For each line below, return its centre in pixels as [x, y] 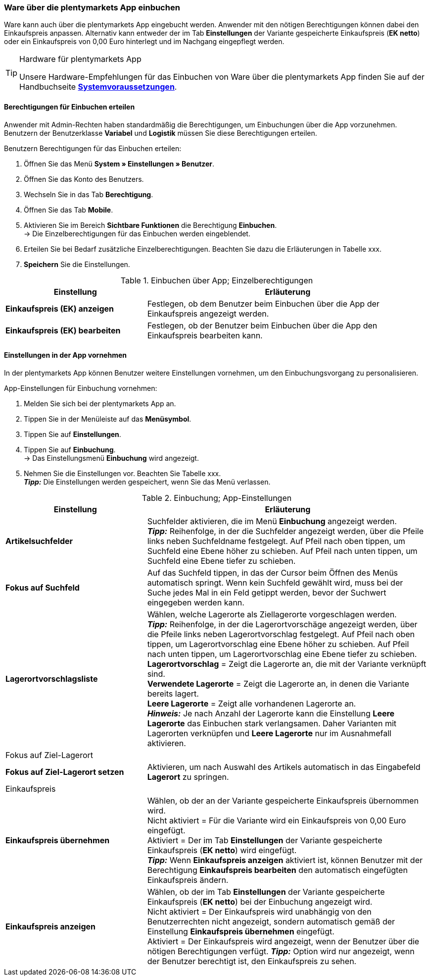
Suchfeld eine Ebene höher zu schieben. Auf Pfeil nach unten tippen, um [282, 551]
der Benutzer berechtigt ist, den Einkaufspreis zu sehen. [252, 961]
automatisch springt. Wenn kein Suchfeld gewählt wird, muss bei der [275, 582]
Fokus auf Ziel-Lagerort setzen [65, 772]
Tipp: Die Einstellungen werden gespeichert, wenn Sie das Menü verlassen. [147, 482]
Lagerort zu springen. [188, 777]
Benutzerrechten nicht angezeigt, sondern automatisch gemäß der [271, 921]
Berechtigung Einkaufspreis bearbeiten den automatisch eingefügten [277, 870]
